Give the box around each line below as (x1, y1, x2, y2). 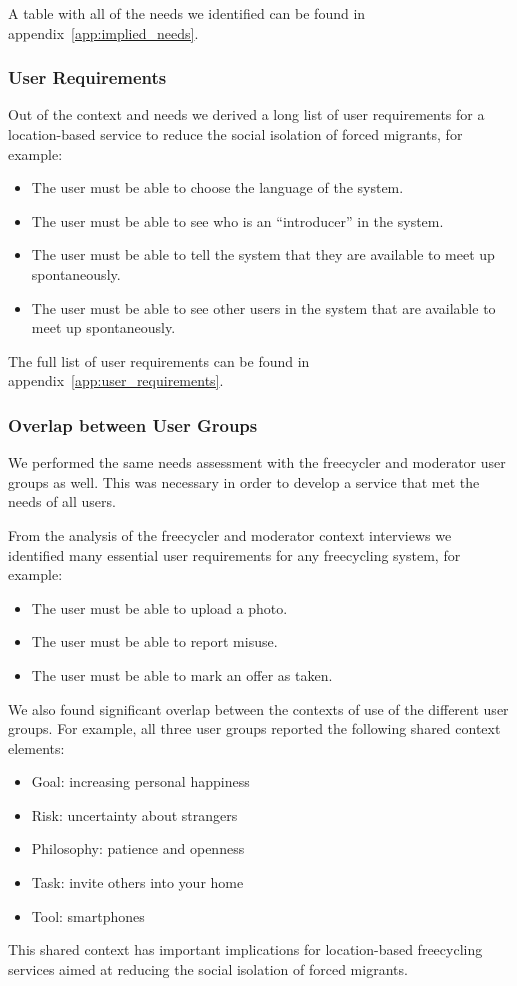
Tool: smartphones (31, 905, 145, 926)
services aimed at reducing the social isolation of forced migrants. (8, 958, 408, 979)
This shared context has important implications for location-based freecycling (8, 939, 483, 960)
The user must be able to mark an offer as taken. (31, 664, 333, 685)
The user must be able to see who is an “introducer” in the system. (31, 210, 444, 231)
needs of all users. (8, 491, 116, 512)
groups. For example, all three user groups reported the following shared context (8, 718, 501, 739)
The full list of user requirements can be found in (8, 350, 310, 371)
